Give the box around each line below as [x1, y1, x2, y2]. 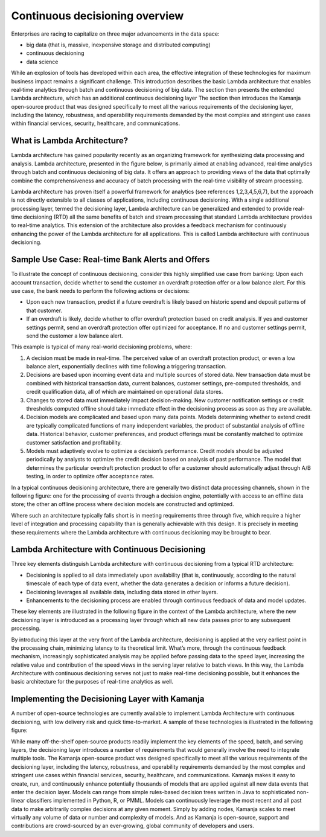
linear [11, 797, 25, 804]
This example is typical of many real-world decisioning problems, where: [11, 343, 193, 350]
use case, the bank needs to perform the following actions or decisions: [11, 287, 190, 294]
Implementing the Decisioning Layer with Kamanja [11, 694, 205, 704]
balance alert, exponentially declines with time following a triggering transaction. [26, 363, 227, 370]
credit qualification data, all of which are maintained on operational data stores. [26, 388, 223, 396]
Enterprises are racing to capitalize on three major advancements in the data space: [11, 30, 220, 37]
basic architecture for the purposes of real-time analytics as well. [11, 678, 174, 685]
